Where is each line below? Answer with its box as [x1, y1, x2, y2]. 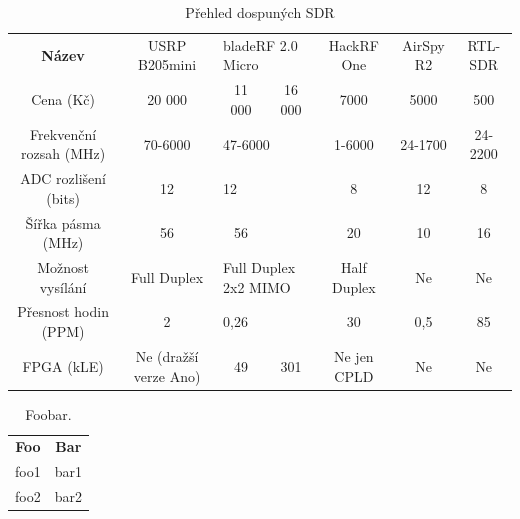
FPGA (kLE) [22, 355, 104, 376]
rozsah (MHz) [21, 143, 106, 164]
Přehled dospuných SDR [185, 2, 335, 22]
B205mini [138, 54, 197, 75]
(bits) [46, 187, 80, 208]
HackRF [328, 34, 379, 55]
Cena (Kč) [31, 89, 95, 110]
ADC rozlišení [20, 168, 107, 189]
